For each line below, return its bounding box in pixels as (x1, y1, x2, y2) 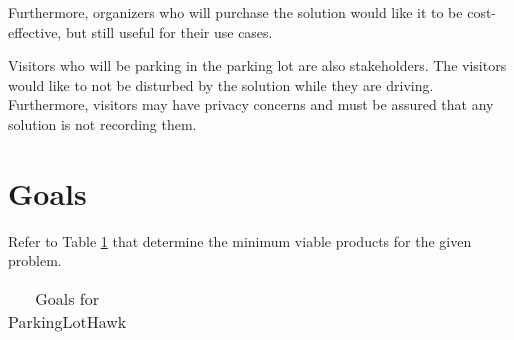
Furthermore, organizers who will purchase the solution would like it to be (8, 2, 463, 22)
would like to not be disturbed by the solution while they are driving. (8, 74, 434, 95)
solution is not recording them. (8, 113, 197, 134)
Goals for (35, 286, 100, 310)
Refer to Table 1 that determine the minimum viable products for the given (8, 230, 472, 251)
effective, (8, 21, 62, 42)
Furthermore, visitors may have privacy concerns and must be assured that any (8, 94, 494, 115)
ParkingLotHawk (8, 309, 127, 333)
